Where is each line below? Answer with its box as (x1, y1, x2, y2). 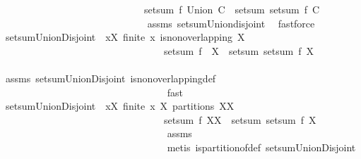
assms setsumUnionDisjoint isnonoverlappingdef (5, 70, 216, 85)
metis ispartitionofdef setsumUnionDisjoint (167, 139, 356, 154)
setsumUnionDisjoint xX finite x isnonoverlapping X (5, 30, 245, 44)
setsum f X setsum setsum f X (163, 43, 314, 58)
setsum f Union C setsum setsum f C (143, 2, 320, 16)
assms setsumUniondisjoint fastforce (147, 15, 315, 30)
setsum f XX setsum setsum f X (163, 112, 316, 127)
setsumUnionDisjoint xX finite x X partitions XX (5, 98, 235, 113)
